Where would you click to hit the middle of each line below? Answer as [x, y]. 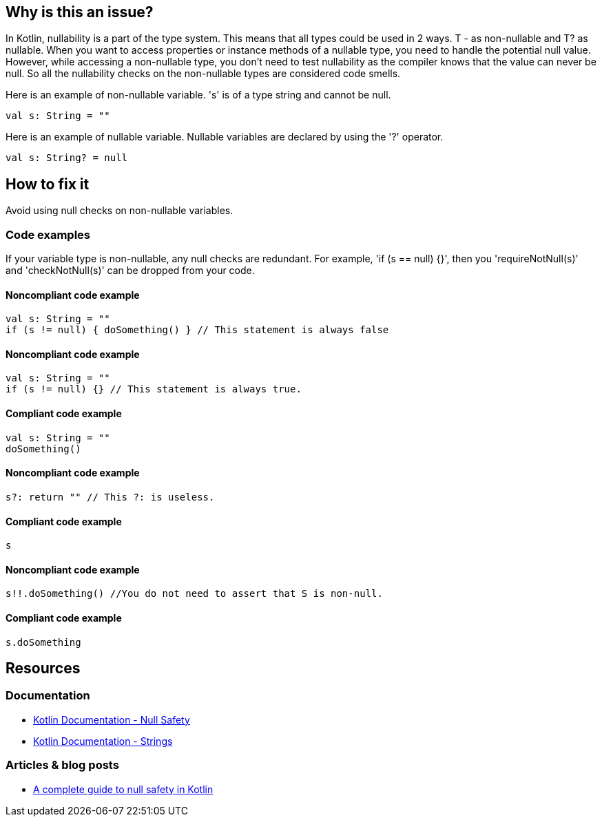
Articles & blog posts [62, 765]
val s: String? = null [67, 158]
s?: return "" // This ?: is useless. [110, 497]
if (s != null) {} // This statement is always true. [154, 389]
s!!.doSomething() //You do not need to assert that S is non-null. [194, 594]
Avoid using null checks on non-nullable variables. [120, 211]
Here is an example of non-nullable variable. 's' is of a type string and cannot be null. [198, 95]
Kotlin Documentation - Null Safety [112, 719]
